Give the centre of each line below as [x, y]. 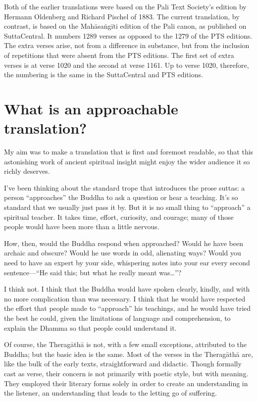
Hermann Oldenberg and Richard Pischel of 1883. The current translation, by [122, 16]
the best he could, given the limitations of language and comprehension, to [117, 318]
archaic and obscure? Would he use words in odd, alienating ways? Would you [123, 253]
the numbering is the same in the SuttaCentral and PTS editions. [103, 75]
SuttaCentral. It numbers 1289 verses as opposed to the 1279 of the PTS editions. [128, 35]
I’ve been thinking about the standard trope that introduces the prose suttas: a [125, 187]
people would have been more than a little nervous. [82, 226]
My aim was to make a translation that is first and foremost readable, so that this [129, 152]
